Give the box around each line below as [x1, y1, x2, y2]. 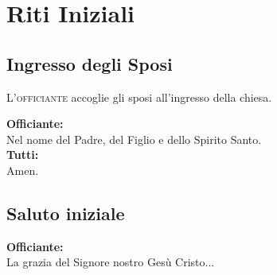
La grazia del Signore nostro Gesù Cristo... [6, 254, 215, 270]
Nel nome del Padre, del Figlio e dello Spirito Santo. [6, 130, 262, 147]
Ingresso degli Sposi [6, 51, 173, 76]
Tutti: [6, 146, 39, 163]
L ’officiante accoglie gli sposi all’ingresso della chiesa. [6, 88, 272, 105]
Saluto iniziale [6, 200, 125, 225]
